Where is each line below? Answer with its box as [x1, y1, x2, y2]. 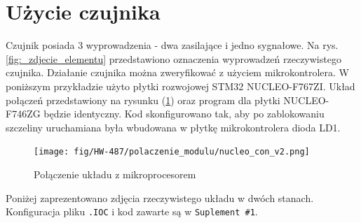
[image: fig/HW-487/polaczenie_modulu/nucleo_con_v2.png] [34, 147, 310, 157]
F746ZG [6, 106, 41, 121]
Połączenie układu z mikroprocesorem [34, 166, 196, 181]
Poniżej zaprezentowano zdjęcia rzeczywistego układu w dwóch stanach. [6, 190, 314, 205]
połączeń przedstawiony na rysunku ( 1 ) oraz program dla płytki [6, 92, 280, 107]
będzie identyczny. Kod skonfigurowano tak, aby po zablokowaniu [43, 106, 325, 121]
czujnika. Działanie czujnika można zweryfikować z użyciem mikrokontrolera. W [6, 65, 349, 80]
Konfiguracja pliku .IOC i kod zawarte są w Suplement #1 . [6, 204, 258, 219]
